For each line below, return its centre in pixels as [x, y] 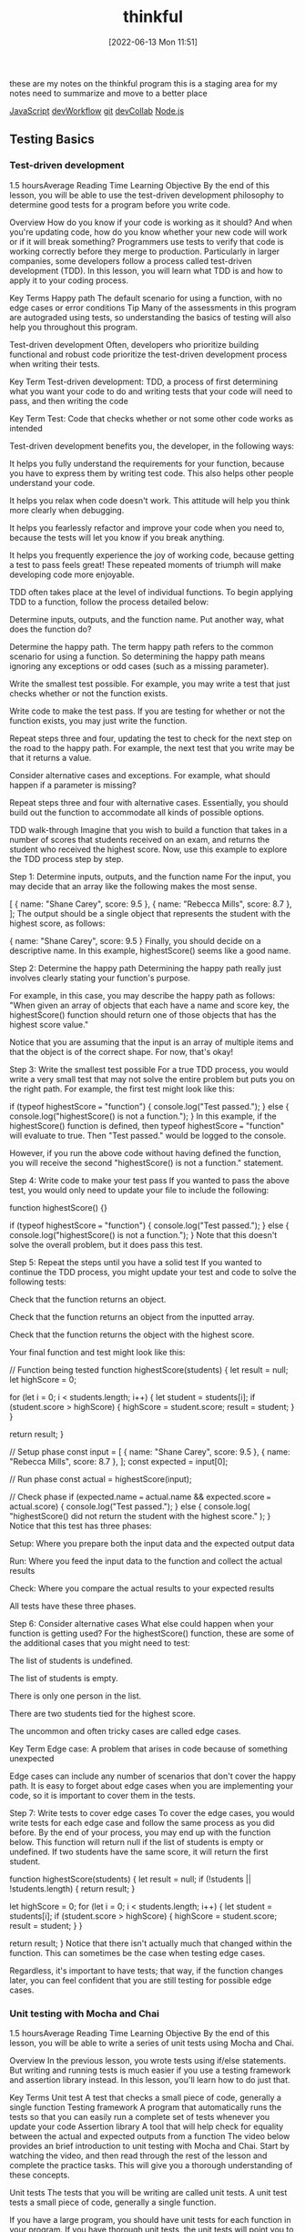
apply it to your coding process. [69, 280]
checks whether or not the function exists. [89, 693]
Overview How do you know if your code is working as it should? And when [151, 222]
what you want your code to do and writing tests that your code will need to [151, 391]
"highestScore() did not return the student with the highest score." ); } [140, 1516]
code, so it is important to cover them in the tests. [102, 1795]
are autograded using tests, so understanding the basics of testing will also [150, 317]
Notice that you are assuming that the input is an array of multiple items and [152, 1042]
